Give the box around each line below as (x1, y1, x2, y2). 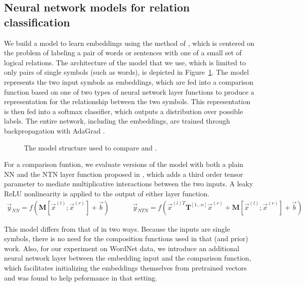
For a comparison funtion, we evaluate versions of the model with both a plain (4, 159, 244, 169)
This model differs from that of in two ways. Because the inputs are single (4, 223, 230, 234)
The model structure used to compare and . (24, 142, 157, 152)
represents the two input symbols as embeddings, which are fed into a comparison (4, 76, 254, 87)
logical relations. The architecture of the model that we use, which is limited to (4, 57, 246, 67)
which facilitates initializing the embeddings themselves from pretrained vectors (4, 262, 247, 273)
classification (4, 14, 70, 29)
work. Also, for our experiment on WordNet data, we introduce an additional (4, 243, 240, 253)
